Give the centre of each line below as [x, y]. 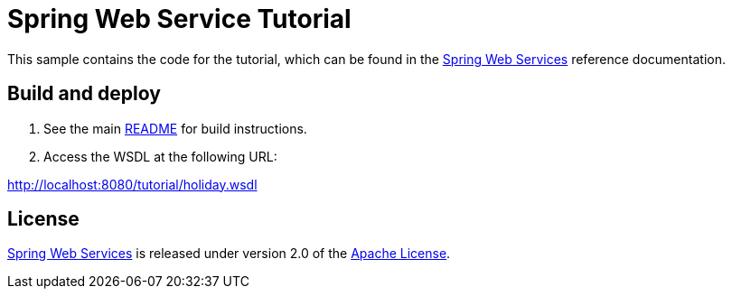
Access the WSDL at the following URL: [160, 156]
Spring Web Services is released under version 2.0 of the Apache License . [229, 254]
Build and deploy [84, 94]
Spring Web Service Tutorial [179, 19]
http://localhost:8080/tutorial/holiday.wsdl [132, 184]
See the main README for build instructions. [175, 128]
